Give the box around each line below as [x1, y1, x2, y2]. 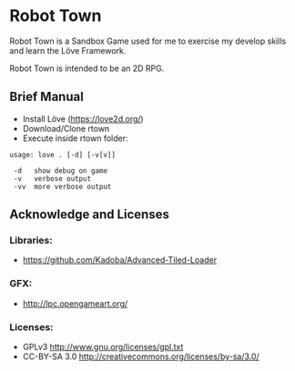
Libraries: [9, 234, 53, 246]
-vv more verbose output [13, 182, 112, 191]
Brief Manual [9, 89, 84, 105]
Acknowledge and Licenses [9, 206, 170, 223]
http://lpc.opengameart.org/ [22, 297, 128, 309]
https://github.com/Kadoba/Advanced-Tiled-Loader [22, 255, 217, 266]
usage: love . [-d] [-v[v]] [9, 150, 117, 159]
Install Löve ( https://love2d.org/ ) [22, 113, 144, 124]
